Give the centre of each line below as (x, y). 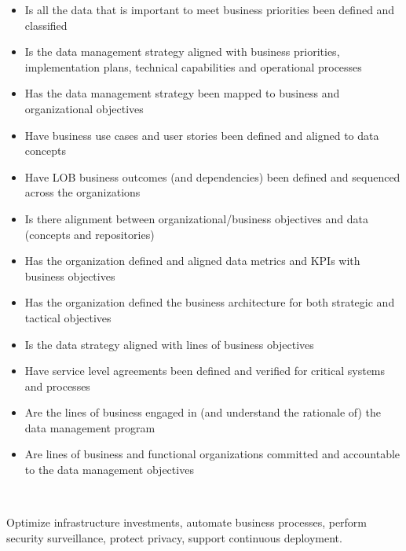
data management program (90, 427)
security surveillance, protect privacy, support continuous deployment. (174, 537)
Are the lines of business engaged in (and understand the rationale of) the (203, 412)
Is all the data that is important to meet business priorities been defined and (210, 9)
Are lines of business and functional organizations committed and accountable (212, 454)
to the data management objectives (109, 470)
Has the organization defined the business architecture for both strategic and (210, 302)
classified (46, 25)
